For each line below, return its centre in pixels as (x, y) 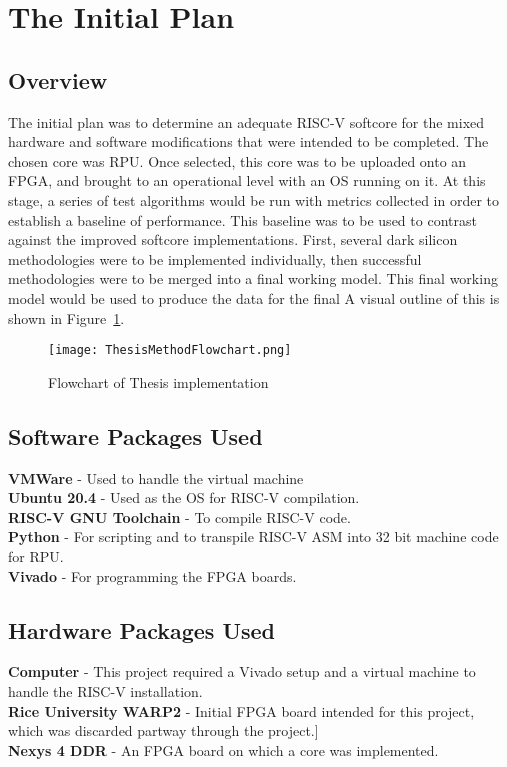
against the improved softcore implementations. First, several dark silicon (233, 239)
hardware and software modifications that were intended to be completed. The (248, 141)
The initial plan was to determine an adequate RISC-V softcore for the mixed (246, 121)
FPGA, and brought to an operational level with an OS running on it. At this (247, 180)
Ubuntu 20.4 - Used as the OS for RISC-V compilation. (184, 497)
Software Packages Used (135, 435)
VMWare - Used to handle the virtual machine (156, 477)
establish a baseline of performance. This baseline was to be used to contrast (242, 219)
